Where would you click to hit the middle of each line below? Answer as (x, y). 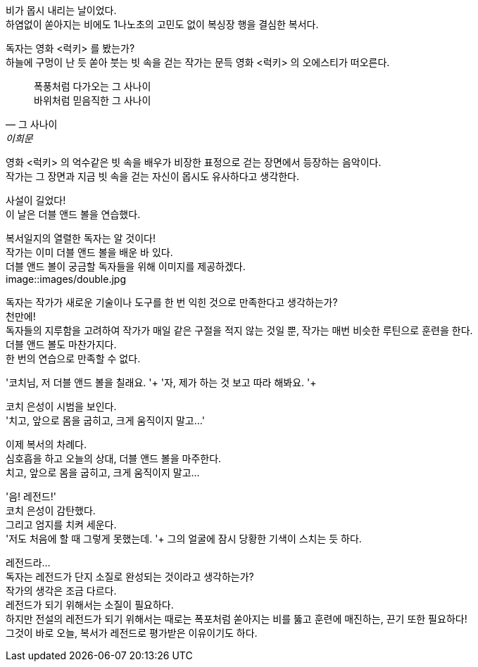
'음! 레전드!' (31, 496)
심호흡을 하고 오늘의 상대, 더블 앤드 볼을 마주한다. (114, 458)
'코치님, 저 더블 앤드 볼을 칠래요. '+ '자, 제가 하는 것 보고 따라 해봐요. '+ (161, 382)
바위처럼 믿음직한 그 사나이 (93, 100)
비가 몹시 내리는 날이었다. (61, 10)
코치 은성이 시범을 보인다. (61, 406)
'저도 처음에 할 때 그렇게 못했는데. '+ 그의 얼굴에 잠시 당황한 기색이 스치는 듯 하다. (184, 539)
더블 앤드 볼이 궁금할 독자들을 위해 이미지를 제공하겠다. (126, 266)
